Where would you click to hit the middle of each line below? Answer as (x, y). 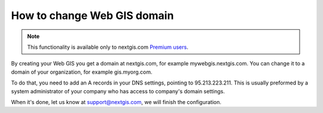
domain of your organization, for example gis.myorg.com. (82, 72)
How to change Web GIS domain (92, 15)
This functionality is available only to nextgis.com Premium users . (108, 47)
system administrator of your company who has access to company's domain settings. (118, 91)
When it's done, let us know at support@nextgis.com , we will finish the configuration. (116, 102)
